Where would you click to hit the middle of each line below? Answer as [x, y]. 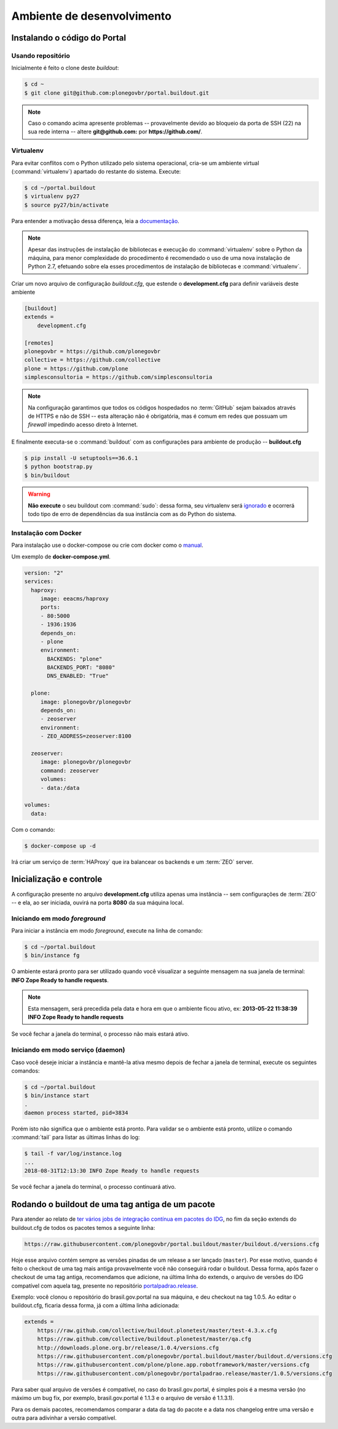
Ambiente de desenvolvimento [92, 16]
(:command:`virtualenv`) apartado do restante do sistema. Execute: [96, 171]
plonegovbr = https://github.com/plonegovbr [92, 351]
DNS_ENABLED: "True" [78, 676]
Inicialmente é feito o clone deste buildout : [65, 68]
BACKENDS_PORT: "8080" [81, 668]
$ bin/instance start [57, 1096]
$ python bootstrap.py [58, 467]
